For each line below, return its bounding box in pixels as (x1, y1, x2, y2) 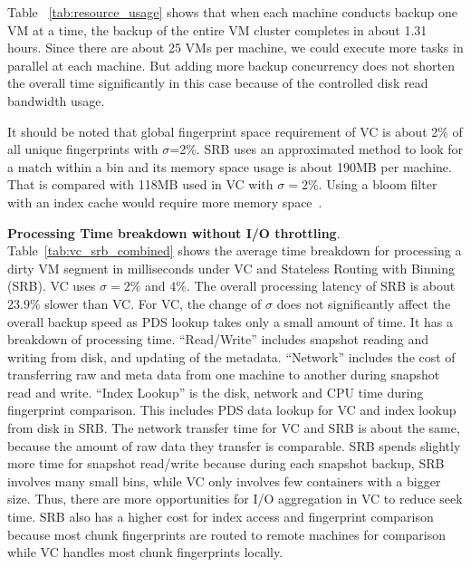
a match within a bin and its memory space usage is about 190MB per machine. (7, 157, 452, 176)
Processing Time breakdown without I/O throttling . (7, 223, 341, 242)
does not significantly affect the (276, 293, 451, 312)
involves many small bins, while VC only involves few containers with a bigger (7, 471, 441, 490)
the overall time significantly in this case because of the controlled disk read (7, 73, 428, 92)
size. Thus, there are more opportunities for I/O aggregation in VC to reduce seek (7, 489, 463, 508)
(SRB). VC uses (7, 276, 96, 295)
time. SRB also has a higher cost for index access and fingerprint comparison (7, 507, 434, 526)
